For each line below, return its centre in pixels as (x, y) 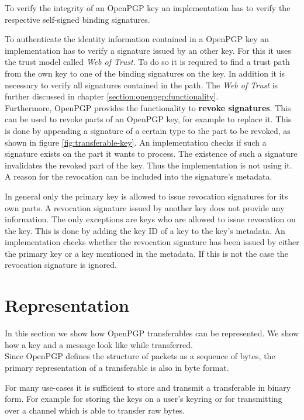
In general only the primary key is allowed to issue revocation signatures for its (146, 196)
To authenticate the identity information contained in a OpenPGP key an (137, 39)
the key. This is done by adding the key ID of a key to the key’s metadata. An (145, 230)
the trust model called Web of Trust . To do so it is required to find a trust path (147, 62)
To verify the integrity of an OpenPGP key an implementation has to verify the (148, 8)
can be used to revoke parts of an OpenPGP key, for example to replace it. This (148, 119)
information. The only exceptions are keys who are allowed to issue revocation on (150, 219)
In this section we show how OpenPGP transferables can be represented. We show (152, 333)
